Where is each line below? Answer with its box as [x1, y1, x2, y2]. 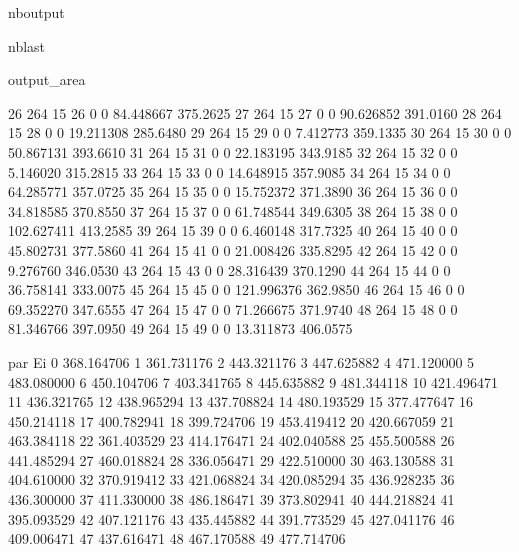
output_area [8, 69, 86, 90]
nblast [8, 35, 46, 56]
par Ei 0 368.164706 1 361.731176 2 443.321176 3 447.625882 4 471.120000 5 [8, 351, 475, 372]
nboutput [8, 2, 65, 22]
